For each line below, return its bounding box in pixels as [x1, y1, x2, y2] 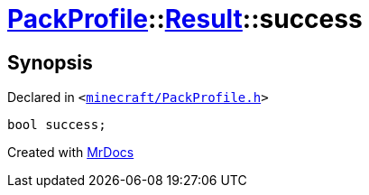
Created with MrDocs [7, 144, 134, 161]
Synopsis [7, 51, 93, 74]
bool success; [7, 117, 106, 133]
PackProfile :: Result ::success [7, 4, 363, 34]
